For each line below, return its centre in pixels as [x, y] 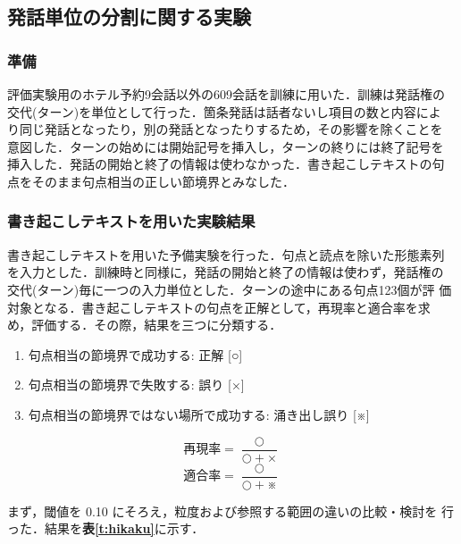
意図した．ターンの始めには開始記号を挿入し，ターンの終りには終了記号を [226, 146]
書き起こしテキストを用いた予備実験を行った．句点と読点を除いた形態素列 [226, 254]
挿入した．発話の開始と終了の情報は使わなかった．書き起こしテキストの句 [226, 164]
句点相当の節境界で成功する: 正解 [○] [135, 354]
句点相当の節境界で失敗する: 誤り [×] [136, 385]
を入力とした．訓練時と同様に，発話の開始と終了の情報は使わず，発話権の [226, 272]
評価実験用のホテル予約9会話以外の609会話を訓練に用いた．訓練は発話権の [226, 94]
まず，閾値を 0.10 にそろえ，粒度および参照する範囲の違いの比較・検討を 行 [230, 511]
